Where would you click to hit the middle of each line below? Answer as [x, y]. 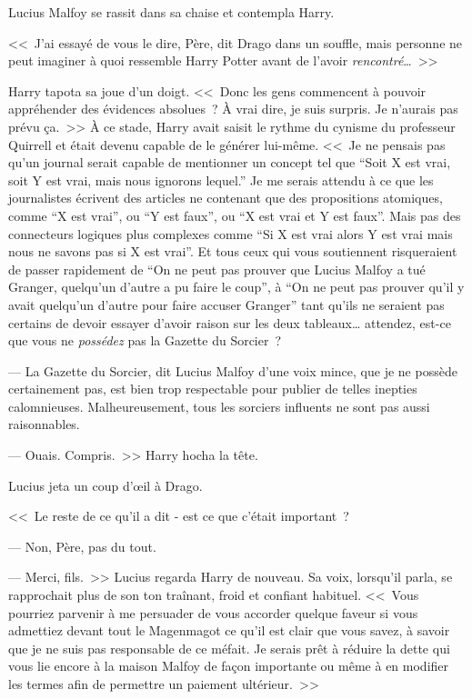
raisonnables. [44, 424]
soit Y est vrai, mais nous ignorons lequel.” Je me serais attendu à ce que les [221, 180]
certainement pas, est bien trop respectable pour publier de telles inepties [213, 389]
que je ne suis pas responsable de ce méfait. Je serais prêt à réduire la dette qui [229, 648]
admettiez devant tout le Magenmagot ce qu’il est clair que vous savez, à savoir [229, 630]
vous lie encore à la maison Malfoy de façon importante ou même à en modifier [229, 666]
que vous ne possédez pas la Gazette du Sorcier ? [145, 340]
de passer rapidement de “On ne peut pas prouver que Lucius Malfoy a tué [217, 269]
